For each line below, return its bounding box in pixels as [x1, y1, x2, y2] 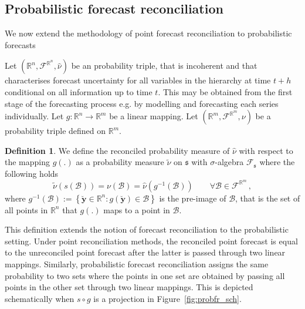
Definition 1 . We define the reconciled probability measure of [5, 144, 230, 156]
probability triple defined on [5, 125, 106, 137]
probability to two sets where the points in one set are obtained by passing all [5, 269, 285, 281]
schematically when [5, 292, 74, 304]
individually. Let [5, 110, 64, 122]
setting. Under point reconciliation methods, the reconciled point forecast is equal [5, 234, 298, 247]
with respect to [239, 144, 293, 156]
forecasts [5, 38, 36, 51]
